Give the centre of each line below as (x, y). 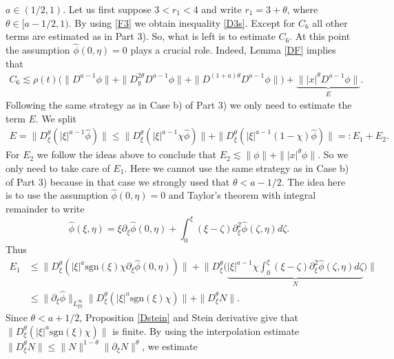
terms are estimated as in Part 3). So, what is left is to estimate (141, 36)
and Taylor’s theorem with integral (242, 195)
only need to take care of (58, 167)
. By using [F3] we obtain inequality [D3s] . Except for (182, 22)
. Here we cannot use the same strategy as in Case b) (237, 167)
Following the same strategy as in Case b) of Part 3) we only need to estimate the (179, 105)
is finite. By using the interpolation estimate (206, 330)
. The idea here (313, 181)
